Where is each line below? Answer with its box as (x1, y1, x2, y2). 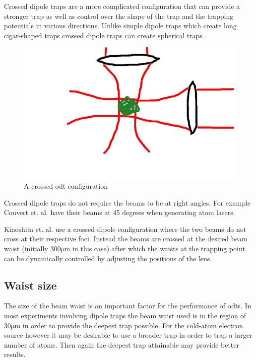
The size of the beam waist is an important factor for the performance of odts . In (4, 300, 252, 311)
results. (4, 349, 26, 360)
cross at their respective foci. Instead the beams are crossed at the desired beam (4, 233, 248, 244)
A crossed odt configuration (24, 180, 108, 191)
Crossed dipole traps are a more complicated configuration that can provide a (4, 1, 240, 11)
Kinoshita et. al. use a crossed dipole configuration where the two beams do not (4, 223, 247, 234)
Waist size (4, 277, 57, 292)
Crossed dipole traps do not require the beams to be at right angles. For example (4, 197, 251, 208)
